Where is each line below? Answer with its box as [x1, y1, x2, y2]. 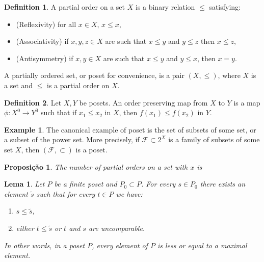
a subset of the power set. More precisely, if [4, 134, 140, 145]
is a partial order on [47, 80, 110, 90]
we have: [116, 188, 143, 199]
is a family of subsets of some [168, 134, 260, 145]
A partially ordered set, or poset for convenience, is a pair [4, 70, 184, 81]
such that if [41, 107, 77, 118]
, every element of [92, 240, 148, 250]
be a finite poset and [54, 178, 117, 189]
